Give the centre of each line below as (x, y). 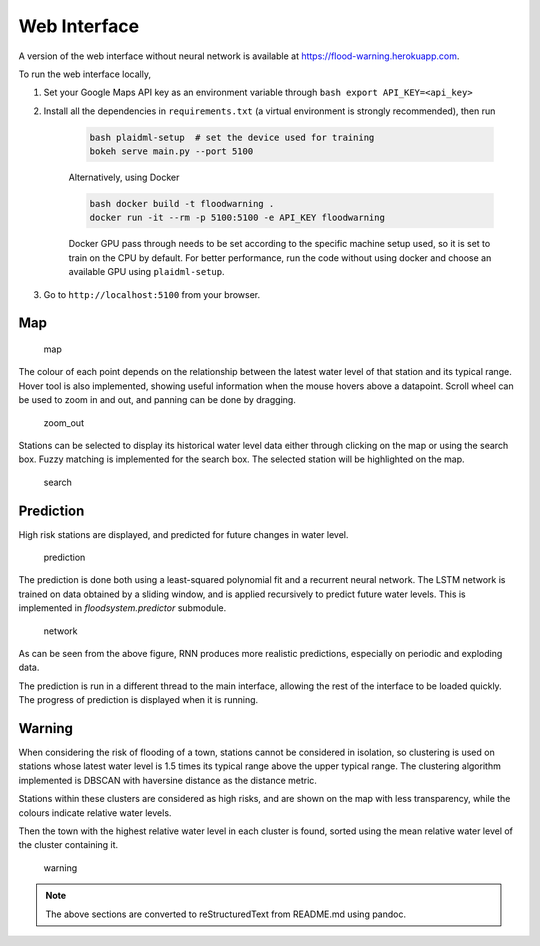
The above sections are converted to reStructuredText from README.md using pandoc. (226, 914)
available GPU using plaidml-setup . (146, 272)
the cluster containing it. (68, 845)
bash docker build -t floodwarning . (182, 204)
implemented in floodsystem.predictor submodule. (122, 608)
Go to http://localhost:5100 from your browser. (151, 294)
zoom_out (64, 422)
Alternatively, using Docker (124, 177)
